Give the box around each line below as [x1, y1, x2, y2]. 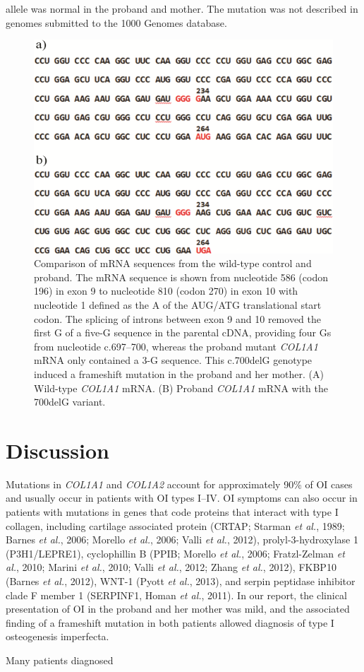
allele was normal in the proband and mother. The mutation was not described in [6, 1, 358, 16]
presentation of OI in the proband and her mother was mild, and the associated [6, 601, 350, 616]
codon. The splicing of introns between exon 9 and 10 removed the [34, 311, 321, 326]
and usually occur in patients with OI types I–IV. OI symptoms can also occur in [6, 490, 358, 505]
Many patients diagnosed [6, 653, 114, 668]
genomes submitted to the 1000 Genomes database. [6, 15, 227, 30]
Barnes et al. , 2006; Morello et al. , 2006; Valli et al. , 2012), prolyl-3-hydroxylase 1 [6, 532, 358, 547]
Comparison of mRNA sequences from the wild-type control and [34, 256, 312, 271]
